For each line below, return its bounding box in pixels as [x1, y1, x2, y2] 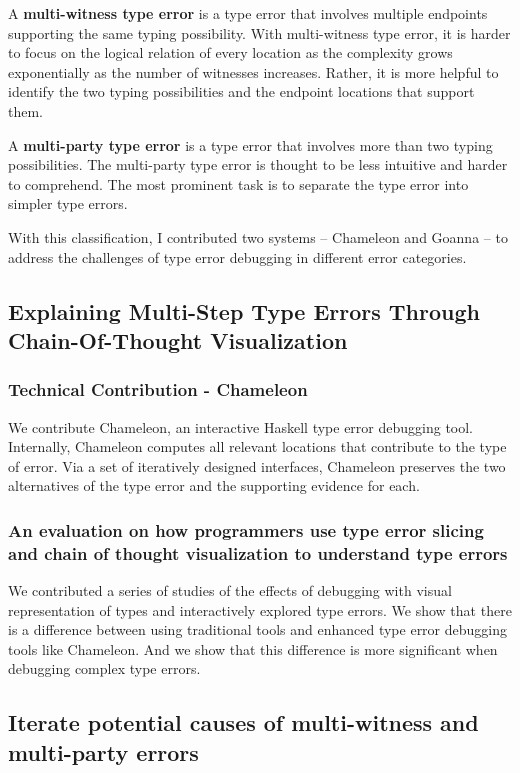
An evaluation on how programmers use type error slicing [8, 517, 484, 542]
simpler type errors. [8, 193, 128, 214]
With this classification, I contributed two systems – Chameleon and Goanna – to [8, 226, 508, 247]
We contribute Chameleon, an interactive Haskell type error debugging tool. [8, 416, 474, 437]
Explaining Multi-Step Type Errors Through [8, 295, 480, 326]
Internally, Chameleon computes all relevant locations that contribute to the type [8, 436, 507, 457]
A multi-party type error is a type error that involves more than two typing [8, 134, 493, 155]
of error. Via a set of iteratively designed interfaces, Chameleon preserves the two [8, 455, 506, 476]
